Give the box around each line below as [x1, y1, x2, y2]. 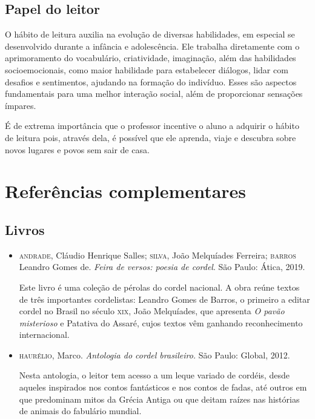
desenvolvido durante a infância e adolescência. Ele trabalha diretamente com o [5, 39, 300, 52]
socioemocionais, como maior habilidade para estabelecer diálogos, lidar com [5, 63, 288, 76]
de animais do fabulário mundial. [19, 404, 142, 417]
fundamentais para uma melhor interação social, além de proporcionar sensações [5, 87, 303, 100]
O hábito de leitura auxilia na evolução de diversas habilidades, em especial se [5, 28, 295, 41]
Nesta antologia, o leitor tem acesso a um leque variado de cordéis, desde [19, 369, 290, 381]
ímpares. [5, 99, 36, 111]
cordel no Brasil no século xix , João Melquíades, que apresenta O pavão [19, 305, 285, 317]
